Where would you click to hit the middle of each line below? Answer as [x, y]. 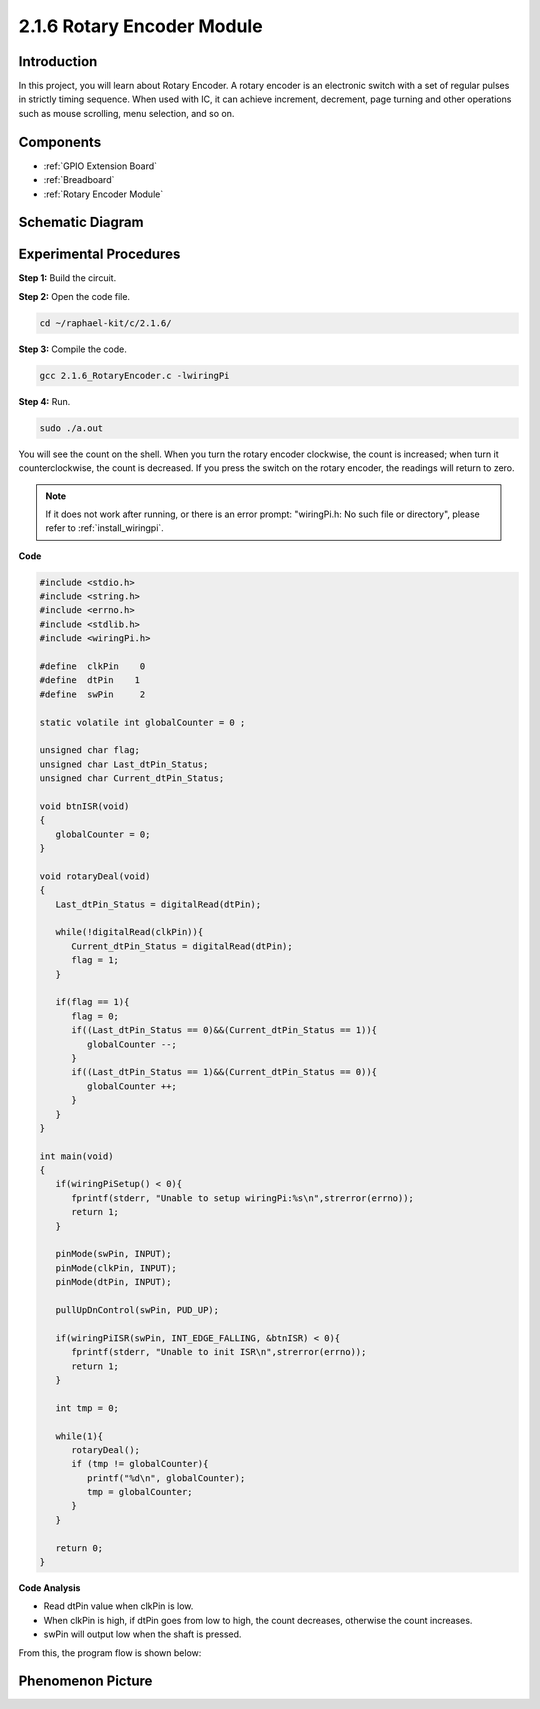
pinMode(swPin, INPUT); [113, 1254]
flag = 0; [95, 1016]
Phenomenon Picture [85, 1681]
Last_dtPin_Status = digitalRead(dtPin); [158, 904]
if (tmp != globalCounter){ [140, 1464]
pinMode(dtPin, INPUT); [113, 1282]
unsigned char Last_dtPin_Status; [124, 764]
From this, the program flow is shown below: [110, 1652]
